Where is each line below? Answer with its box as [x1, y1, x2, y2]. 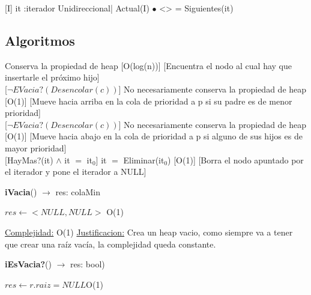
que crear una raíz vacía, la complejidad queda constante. [5, 237, 216, 250]
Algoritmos [5, 31, 75, 49]
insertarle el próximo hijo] [5, 71, 100, 84]
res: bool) [70, 258, 105, 270]
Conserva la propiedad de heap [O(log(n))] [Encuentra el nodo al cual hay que [5, 59, 292, 71]
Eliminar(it [123, 153, 165, 166]
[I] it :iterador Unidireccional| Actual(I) [5, 2, 149, 14]
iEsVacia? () [5, 258, 52, 270]
